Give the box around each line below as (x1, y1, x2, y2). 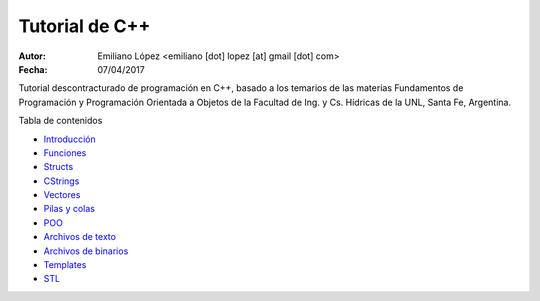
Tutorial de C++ (18, 15, 151, 37)
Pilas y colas (43, 203, 95, 215)
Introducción (43, 133, 96, 145)
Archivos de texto (43, 231, 117, 243)
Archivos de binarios (43, 245, 129, 257)
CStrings (43, 175, 80, 187)
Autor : (18, 50, 47, 62)
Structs (43, 161, 74, 173)
